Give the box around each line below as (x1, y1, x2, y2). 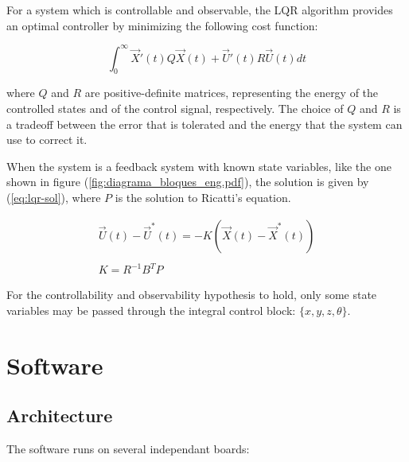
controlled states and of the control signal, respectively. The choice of (6, 100, 344, 117)
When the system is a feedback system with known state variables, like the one (6, 157, 391, 174)
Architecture (6, 403, 113, 428)
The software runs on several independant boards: (6, 441, 250, 456)
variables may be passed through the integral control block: (6, 301, 296, 318)
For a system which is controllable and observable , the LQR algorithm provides (6, 2, 393, 17)
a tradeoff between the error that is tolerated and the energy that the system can (6, 115, 403, 132)
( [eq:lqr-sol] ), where (6, 189, 101, 206)
